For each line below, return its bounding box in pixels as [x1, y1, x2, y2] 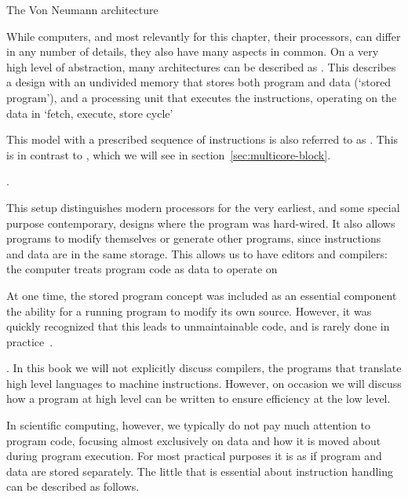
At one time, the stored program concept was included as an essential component [6, 287, 397, 303]
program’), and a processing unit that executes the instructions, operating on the [6, 89, 397, 105]
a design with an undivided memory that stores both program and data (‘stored [6, 74, 392, 90]
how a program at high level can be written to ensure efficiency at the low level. [6, 390, 391, 407]
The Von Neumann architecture [6, 2, 158, 17]
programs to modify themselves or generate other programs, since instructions [6, 230, 381, 247]
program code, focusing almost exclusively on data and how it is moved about [6, 432, 381, 448]
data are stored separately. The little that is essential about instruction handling [6, 462, 393, 479]
